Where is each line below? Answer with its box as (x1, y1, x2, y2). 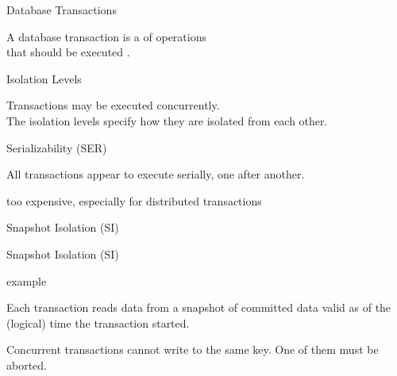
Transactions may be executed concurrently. (6, 97, 220, 113)
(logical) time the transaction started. (6, 314, 190, 331)
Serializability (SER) (6, 139, 107, 155)
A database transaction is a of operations (6, 28, 206, 44)
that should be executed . (6, 44, 130, 60)
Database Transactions (6, 2, 117, 17)
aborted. (6, 356, 48, 373)
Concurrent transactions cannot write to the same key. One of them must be (6, 341, 379, 358)
